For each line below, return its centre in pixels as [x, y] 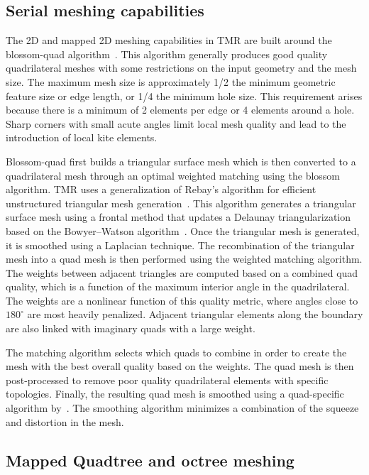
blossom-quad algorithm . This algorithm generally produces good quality [167, 54]
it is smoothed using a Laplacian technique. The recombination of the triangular [180, 245]
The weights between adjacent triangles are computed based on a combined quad [182, 272]
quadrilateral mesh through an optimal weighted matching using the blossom [173, 175]
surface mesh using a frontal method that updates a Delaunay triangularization [178, 217]
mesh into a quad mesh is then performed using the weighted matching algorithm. [184, 259]
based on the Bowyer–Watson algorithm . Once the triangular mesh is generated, [183, 230]
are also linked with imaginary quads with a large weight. [131, 328]
